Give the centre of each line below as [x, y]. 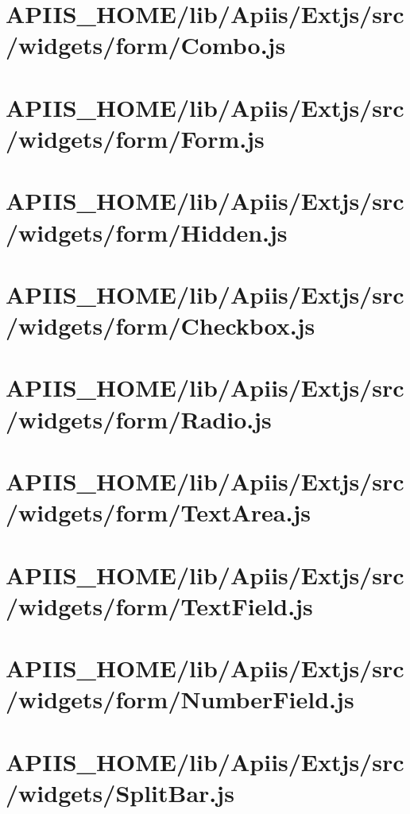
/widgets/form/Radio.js [139, 419]
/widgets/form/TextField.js [159, 605]
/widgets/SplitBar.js [120, 792]
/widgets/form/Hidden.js [147, 232]
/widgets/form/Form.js [135, 138]
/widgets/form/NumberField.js [180, 699]
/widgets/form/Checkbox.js [161, 326]
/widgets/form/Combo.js [146, 45]
